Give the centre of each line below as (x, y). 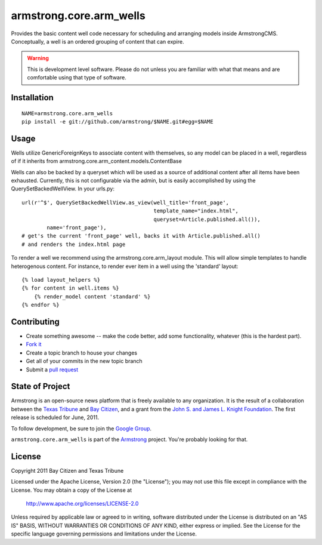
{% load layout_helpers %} (61, 280)
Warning (38, 58)
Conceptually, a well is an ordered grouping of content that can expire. (97, 41)
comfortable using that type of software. (77, 78)
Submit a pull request (52, 370)
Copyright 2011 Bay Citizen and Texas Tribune (67, 470)
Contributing (35, 321)
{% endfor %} (41, 305)
